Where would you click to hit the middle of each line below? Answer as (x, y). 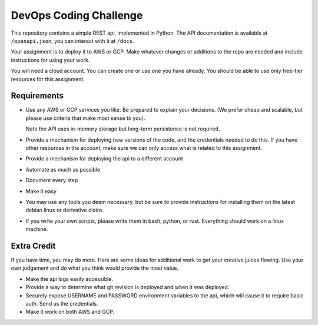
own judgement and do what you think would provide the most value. (95, 268)
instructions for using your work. (50, 60)
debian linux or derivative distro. (65, 210)
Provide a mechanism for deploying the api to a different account (105, 159)
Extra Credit (33, 246)
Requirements (37, 96)
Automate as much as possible (63, 169)
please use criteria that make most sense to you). (85, 118)
